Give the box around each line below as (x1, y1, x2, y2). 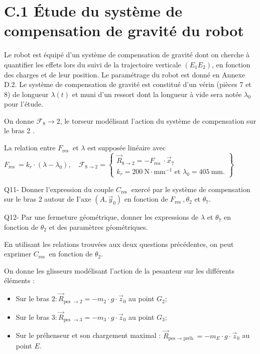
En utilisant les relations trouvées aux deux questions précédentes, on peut (4, 238, 234, 249)
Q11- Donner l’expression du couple (4, 184, 114, 194)
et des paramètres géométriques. (49, 221, 148, 232)
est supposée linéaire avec (87, 142, 166, 153)
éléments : (4, 275, 35, 286)
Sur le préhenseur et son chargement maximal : (16, 330, 161, 340)
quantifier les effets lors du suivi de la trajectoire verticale (4, 59, 181, 69)
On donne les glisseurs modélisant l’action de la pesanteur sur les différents (4, 265, 234, 276)
